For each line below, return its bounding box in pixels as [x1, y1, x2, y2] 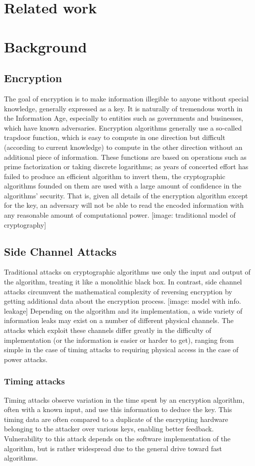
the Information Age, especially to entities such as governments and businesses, [4, 113, 243, 123]
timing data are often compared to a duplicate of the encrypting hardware [4, 414, 228, 424]
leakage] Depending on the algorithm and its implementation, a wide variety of [4, 305, 243, 316]
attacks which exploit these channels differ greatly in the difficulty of [4, 325, 212, 335]
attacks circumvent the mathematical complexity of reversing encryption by [4, 286, 232, 296]
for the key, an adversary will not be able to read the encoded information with [4, 200, 244, 210]
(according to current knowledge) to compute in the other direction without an [4, 141, 243, 152]
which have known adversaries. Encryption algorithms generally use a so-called [4, 122, 242, 133]
